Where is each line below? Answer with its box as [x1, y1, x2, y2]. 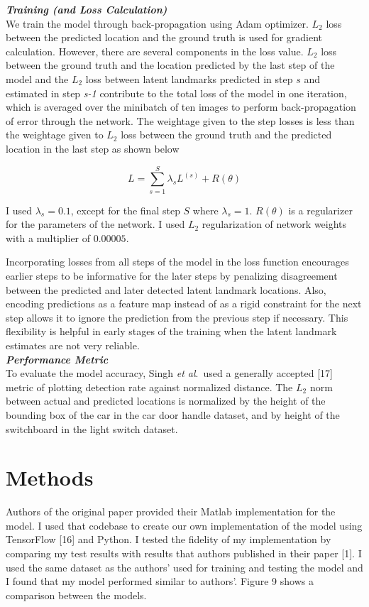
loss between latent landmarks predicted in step [85, 71, 293, 86]
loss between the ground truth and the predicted [121, 127, 332, 142]
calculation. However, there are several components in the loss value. [6, 43, 304, 58]
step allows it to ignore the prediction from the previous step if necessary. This [6, 310, 348, 324]
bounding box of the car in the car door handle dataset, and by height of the [6, 407, 340, 422]
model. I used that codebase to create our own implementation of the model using [6, 518, 363, 532]
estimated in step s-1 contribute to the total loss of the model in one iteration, [6, 85, 347, 100]
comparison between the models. [6, 587, 147, 602]
